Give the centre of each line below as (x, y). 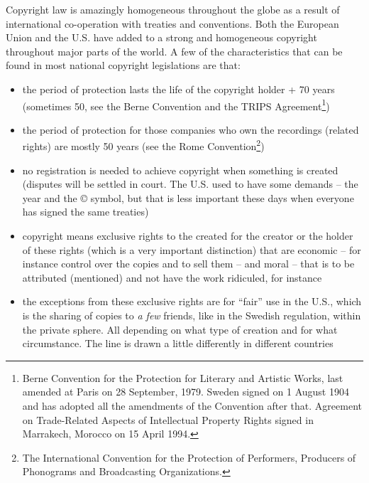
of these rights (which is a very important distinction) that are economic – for (192, 249)
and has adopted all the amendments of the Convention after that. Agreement (192, 405)
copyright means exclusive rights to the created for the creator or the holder (188, 236)
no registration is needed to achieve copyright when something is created (180, 170)
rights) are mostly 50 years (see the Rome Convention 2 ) (143, 145)
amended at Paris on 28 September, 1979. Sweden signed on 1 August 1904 (186, 392)
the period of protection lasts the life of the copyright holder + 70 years (178, 89)
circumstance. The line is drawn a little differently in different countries (178, 343)
